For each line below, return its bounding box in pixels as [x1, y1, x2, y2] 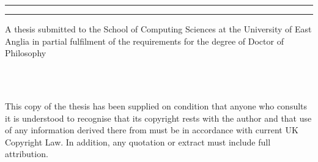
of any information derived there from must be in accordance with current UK [5, 123, 298, 136]
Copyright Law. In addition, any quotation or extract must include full [5, 135, 271, 148]
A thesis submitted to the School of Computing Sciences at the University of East [5, 23, 312, 35]
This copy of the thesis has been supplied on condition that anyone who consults [5, 99, 308, 112]
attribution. [5, 147, 48, 160]
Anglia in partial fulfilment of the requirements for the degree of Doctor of [5, 34, 284, 47]
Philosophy [5, 46, 46, 59]
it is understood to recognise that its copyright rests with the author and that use [5, 111, 312, 124]
